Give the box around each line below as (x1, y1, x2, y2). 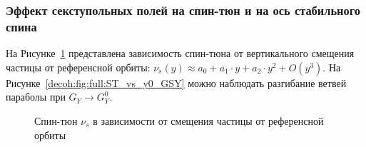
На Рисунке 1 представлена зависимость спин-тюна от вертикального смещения (6, 46, 355, 61)
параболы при (6, 89, 66, 104)
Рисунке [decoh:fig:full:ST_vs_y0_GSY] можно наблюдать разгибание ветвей (6, 75, 347, 90)
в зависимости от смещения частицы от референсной (93, 113, 324, 128)
